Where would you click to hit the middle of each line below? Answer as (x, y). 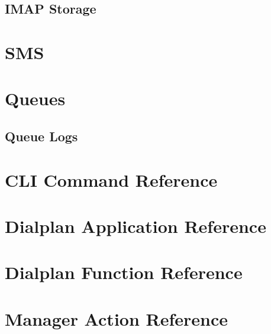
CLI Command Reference (111, 179)
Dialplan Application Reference (135, 226)
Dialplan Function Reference (124, 272)
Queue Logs (41, 136)
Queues (35, 98)
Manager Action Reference (117, 318)
